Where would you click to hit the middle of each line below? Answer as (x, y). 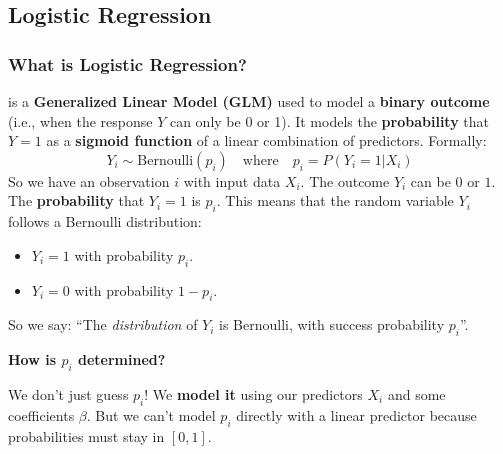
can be (430, 180)
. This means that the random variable (335, 200)
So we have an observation (89, 180)
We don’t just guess (68, 393)
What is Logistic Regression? (127, 63)
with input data (232, 180)
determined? (121, 359)
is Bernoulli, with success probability (332, 324)
